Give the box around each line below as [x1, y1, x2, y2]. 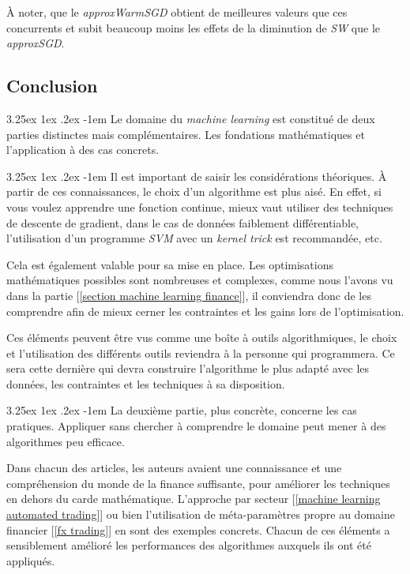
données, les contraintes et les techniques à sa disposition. [6, 375, 285, 392]
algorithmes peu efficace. [6, 433, 125, 449]
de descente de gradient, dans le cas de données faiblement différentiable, [6, 214, 359, 231]
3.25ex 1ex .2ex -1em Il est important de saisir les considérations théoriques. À [6, 167, 387, 184]
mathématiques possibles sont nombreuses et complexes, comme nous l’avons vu [6, 272, 393, 288]
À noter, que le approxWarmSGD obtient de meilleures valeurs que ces [6, 4, 348, 20]
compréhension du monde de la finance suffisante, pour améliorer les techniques [6, 475, 390, 491]
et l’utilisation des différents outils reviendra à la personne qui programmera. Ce [6, 344, 395, 361]
